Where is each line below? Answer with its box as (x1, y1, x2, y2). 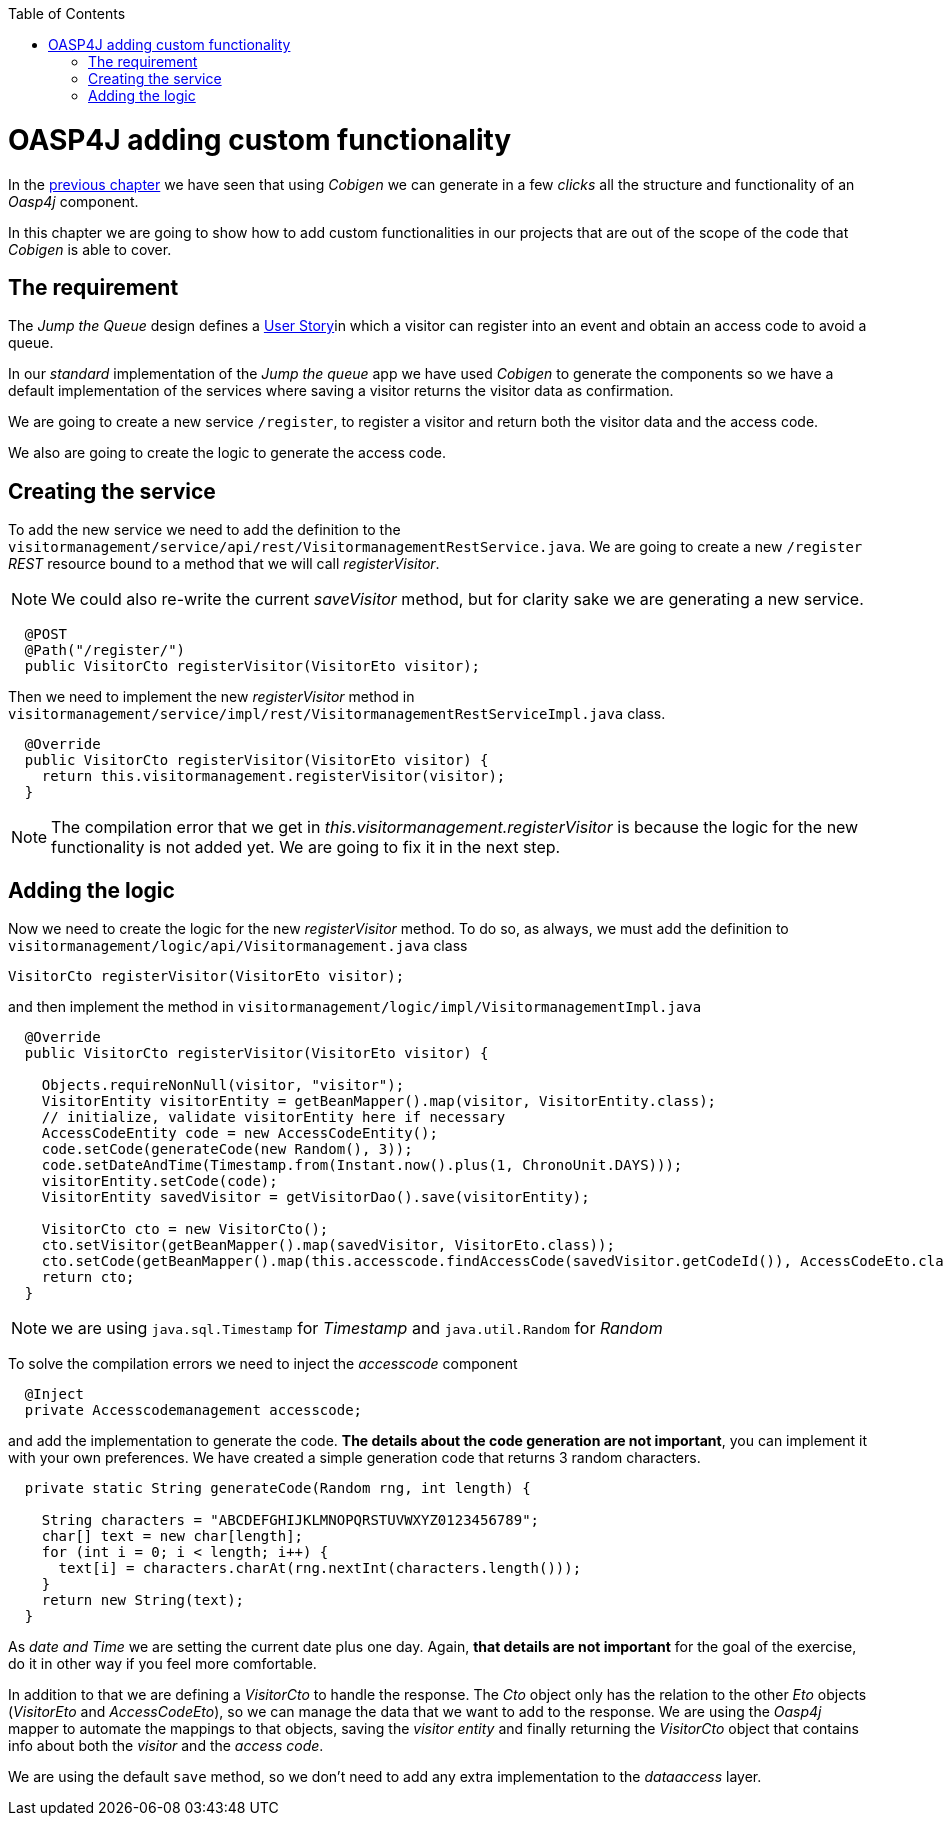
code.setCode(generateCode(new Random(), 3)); (41, 1141, 413, 1158)
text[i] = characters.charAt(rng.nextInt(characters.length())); (58, 1560, 582, 1577)
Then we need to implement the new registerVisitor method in (8, 688, 415, 706)
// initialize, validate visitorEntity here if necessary (41, 1109, 506, 1126)
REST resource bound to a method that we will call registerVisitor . (8, 555, 440, 573)
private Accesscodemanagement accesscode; (24, 1402, 363, 1419)
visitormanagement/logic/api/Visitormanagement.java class (8, 937, 468, 955)
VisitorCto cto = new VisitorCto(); (41, 1221, 329, 1238)
